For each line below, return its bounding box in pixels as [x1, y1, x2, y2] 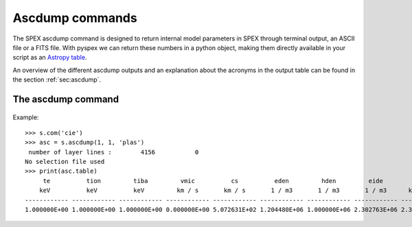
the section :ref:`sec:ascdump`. [12, 75, 102, 84]
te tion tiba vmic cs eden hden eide [43, 177, 384, 184]
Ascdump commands [12, 10, 137, 25]
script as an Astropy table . [12, 53, 87, 62]
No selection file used [25, 158, 105, 166]
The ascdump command [12, 93, 119, 105]
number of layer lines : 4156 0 [28, 148, 199, 156]
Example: [12, 113, 39, 121]
